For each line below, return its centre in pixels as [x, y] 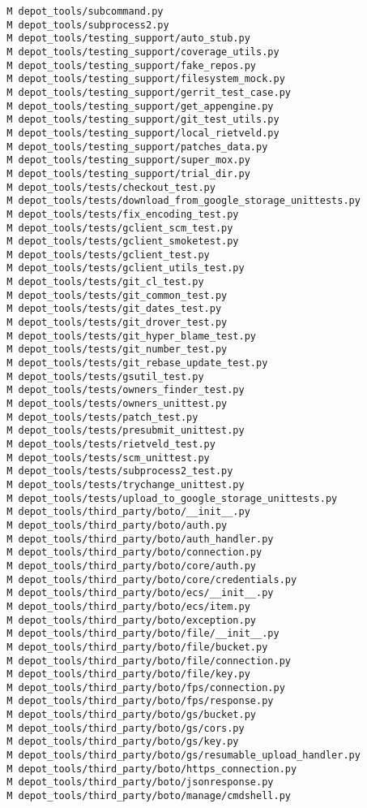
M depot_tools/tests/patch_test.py [102, 417]
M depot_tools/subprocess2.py [88, 25]
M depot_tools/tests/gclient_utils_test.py [126, 268]
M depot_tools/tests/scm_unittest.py [108, 458]
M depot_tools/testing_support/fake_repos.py [131, 65]
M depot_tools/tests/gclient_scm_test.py [120, 228]
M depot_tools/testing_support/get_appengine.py [140, 106]
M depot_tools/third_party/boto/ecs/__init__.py [140, 593]
